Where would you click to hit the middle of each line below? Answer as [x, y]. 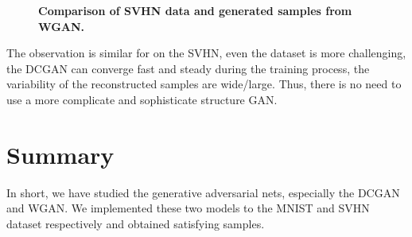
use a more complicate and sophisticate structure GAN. [142, 99]
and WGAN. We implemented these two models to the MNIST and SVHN [188, 208]
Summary [60, 154]
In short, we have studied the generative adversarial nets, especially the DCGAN [203, 192]
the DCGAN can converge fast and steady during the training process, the [188, 68]
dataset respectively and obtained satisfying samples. [136, 223]
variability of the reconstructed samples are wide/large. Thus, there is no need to [204, 84]
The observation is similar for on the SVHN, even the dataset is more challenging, [206, 53]
